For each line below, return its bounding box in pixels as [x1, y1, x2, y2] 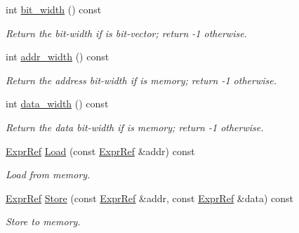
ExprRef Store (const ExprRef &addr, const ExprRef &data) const [6, 190, 294, 205]
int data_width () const [6, 96, 109, 111]
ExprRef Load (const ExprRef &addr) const [6, 143, 195, 158]
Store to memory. [6, 214, 81, 229]
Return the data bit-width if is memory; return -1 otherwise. [6, 119, 264, 134]
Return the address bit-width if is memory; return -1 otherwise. [6, 72, 277, 87]
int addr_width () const [6, 49, 109, 64]
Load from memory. [6, 167, 91, 182]
